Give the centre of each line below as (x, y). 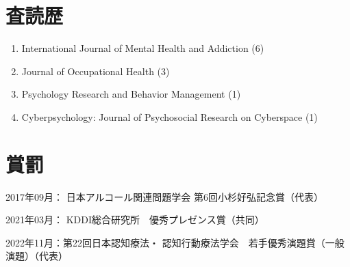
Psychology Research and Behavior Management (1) (131, 94)
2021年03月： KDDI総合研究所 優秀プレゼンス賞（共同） (135, 220)
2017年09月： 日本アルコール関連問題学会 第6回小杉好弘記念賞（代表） (164, 196)
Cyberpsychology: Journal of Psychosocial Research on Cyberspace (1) (170, 116)
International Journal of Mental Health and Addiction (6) (143, 48)
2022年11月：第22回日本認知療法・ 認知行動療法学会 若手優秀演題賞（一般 (175, 242)
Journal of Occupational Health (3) (96, 71)
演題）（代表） (37, 256)
